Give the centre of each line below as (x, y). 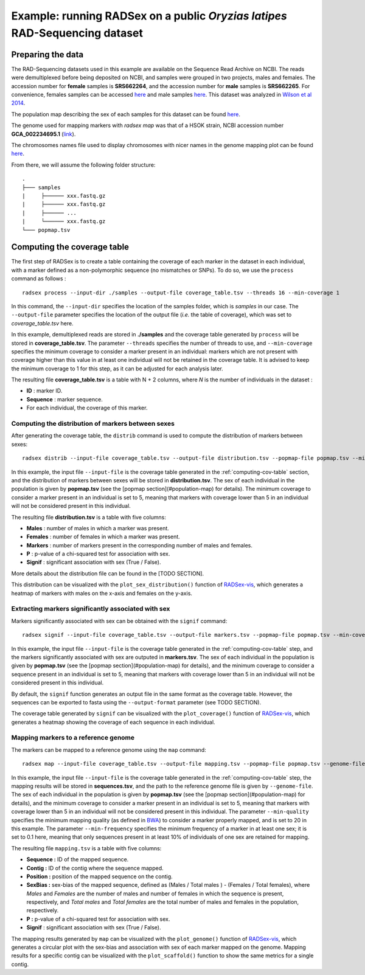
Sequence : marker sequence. (64, 399)
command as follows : (39, 279)
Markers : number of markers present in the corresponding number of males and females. (139, 545)
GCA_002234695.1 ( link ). (43, 134)
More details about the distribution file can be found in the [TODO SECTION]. (107, 573)
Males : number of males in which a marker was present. (98, 528)
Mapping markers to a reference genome (73, 738)
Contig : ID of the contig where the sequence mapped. (95, 868)
